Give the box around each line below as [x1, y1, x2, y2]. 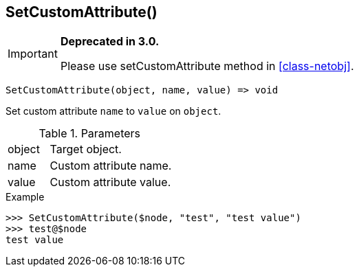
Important [8, 47, 58, 61]
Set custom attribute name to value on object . [6, 105, 221, 117]
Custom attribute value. [50, 175, 171, 190]
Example [6, 191, 45, 203]
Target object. [50, 142, 122, 157]
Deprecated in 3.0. [60, 34, 160, 49]
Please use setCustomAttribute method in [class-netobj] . [60, 59, 354, 73]
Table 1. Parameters [39, 126, 141, 141]
